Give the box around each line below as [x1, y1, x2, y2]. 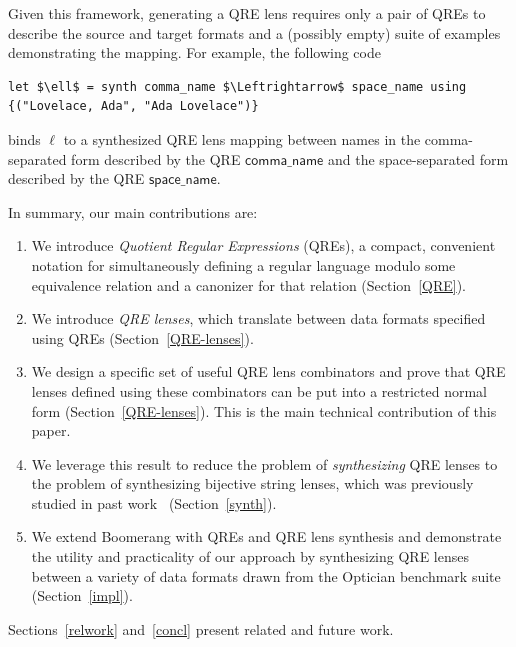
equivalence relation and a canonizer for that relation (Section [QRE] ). [31, 274, 466, 295]
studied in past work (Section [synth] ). [31, 492, 277, 513]
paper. [31, 420, 71, 441]
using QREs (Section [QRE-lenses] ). [31, 327, 254, 348]
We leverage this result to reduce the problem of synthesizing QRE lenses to [31, 453, 498, 474]
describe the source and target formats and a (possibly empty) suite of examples [8, 22, 501, 43]
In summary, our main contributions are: [8, 201, 258, 222]
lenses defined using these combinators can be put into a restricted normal [31, 380, 488, 401]
